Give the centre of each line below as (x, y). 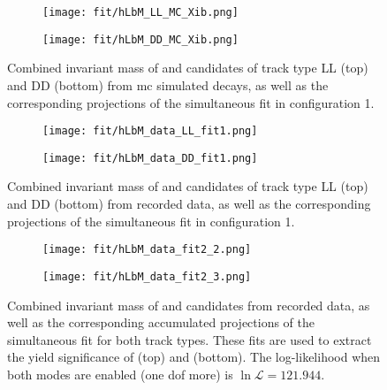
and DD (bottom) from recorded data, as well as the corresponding (189, 203)
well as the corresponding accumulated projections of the (161, 322)
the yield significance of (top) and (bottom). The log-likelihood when (194, 357)
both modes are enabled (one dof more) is (120, 374)
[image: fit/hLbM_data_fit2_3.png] (147, 276)
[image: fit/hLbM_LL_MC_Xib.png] (140, 12)
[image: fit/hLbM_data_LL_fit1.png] (150, 131)
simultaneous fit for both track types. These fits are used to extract (190, 339)
